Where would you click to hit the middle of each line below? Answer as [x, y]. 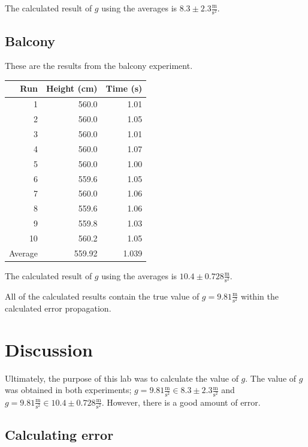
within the [259, 296]
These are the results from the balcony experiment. [99, 66]
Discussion [49, 349]
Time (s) [124, 88]
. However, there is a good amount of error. [181, 402]
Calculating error [59, 435]
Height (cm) [72, 88]
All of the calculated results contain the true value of [102, 296]
